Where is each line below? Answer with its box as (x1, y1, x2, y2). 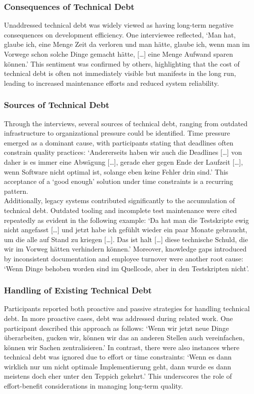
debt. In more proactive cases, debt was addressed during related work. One (4, 313, 233, 323)
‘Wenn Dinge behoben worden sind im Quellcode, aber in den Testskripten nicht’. (4, 263, 249, 273)
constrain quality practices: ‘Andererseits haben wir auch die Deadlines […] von (4, 147, 242, 157)
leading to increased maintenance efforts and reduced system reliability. (4, 77, 219, 88)
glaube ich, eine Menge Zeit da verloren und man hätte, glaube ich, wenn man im (4, 39, 250, 49)
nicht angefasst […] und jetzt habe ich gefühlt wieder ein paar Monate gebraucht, (4, 224, 248, 235)
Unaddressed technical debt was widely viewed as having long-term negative (4, 20, 234, 30)
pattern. (4, 185, 29, 196)
